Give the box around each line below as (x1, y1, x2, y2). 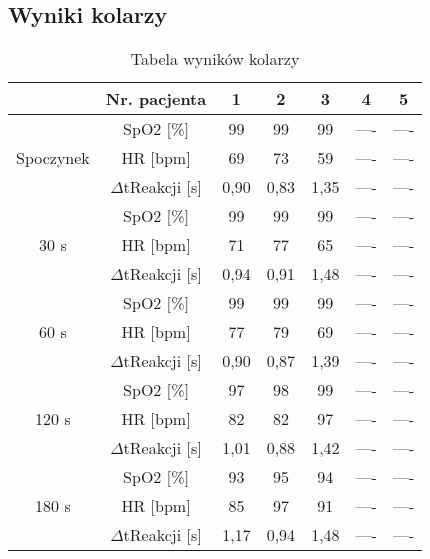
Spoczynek (16, 146, 90, 170)
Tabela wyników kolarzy (130, 47, 300, 71)
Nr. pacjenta (105, 87, 207, 111)
